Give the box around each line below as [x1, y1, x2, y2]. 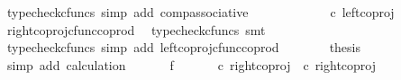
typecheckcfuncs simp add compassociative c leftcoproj [6, 3, 395, 21]
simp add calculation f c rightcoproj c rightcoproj [6, 55, 377, 74]
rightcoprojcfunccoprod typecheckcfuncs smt [6, 20, 266, 39]
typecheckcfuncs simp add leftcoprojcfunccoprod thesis [6, 38, 361, 57]
